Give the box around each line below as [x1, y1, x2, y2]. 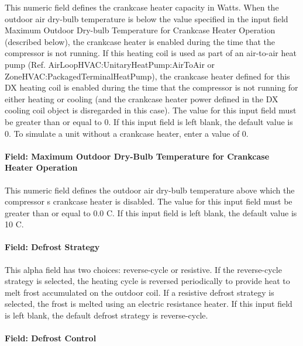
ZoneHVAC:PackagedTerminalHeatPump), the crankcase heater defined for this [5, 70, 290, 82]
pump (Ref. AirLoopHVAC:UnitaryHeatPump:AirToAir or [5, 58, 215, 70]
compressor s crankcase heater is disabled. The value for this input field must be [5, 195, 292, 207]
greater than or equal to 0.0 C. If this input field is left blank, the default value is [5, 206, 297, 219]
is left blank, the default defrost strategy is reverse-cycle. [5, 309, 208, 321]
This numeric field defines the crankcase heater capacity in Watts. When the [5, 1, 279, 13]
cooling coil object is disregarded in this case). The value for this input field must [5, 104, 297, 116]
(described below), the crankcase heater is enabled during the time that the [5, 35, 275, 47]
